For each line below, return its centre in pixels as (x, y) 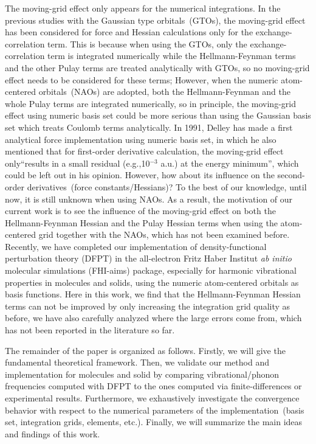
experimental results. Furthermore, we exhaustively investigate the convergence (152, 398)
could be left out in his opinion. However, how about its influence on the (140, 175)
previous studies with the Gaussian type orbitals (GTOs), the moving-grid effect (155, 20)
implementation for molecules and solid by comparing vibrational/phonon (142, 374)
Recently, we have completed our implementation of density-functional (136, 246)
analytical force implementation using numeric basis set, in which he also (141, 139)
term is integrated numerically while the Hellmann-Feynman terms (172, 56)
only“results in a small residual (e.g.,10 (77, 163)
